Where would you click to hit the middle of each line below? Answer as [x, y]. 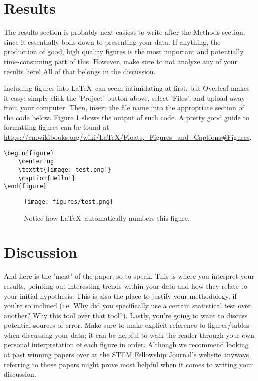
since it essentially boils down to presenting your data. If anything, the [112, 41]
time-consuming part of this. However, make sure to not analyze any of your [121, 61]
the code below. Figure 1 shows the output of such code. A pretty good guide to [127, 117]
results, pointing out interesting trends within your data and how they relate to [126, 286]
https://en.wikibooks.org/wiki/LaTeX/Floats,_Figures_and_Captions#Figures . [128, 137]
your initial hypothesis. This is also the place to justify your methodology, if [120, 296]
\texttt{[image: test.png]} [65, 169]
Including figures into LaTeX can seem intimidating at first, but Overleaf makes [127, 88]
